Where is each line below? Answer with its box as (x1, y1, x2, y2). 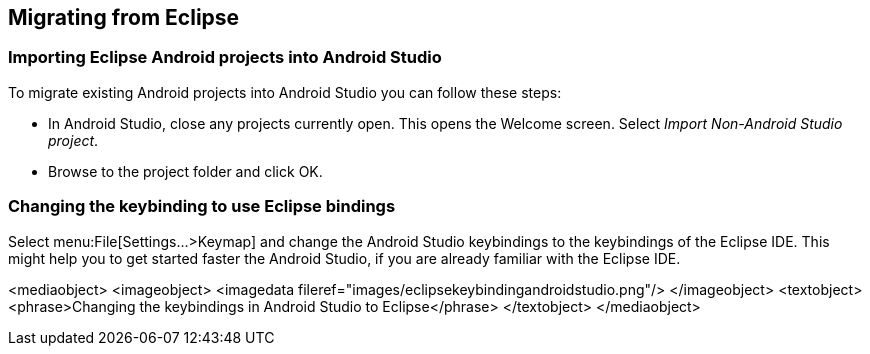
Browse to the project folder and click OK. (48, 162, 323, 180)
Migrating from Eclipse (8, 5, 240, 30)
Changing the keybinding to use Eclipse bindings (8, 196, 396, 217)
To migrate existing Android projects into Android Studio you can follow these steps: (8, 83, 562, 101)
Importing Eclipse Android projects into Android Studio (8, 47, 442, 68)
